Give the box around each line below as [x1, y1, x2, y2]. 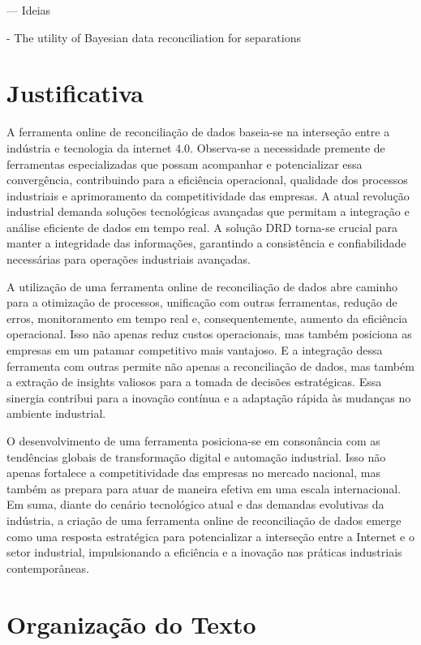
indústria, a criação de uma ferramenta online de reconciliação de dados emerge [6, 511, 402, 528]
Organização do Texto [6, 607, 256, 640]
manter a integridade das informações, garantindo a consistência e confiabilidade [6, 234, 406, 252]
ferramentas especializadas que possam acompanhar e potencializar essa [6, 155, 363, 172]
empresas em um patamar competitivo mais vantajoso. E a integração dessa [6, 342, 383, 359]
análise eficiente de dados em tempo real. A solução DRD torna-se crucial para [6, 218, 398, 235]
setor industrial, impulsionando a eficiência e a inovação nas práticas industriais [6, 544, 402, 561]
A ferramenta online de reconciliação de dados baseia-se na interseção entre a [6, 123, 390, 140]
